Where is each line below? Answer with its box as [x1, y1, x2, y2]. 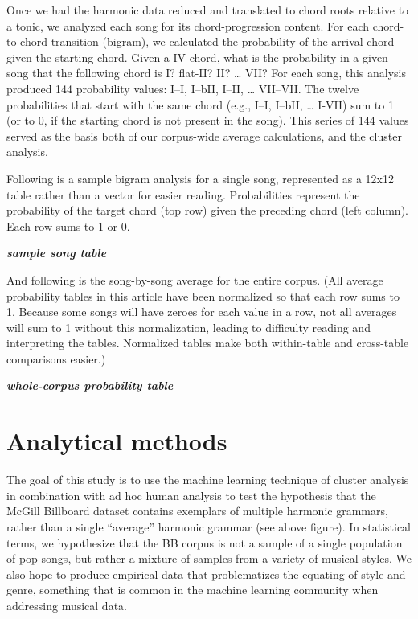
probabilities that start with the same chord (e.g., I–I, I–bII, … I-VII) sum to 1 [6, 96, 394, 113]
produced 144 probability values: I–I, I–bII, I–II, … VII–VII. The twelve [6, 80, 359, 96]
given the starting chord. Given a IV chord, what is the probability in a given [6, 48, 388, 65]
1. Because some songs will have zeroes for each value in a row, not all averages [6, 303, 397, 320]
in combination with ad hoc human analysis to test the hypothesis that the [6, 486, 376, 503]
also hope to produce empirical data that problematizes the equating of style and [6, 565, 406, 582]
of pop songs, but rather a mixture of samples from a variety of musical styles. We [6, 550, 412, 567]
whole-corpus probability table [6, 377, 174, 394]
